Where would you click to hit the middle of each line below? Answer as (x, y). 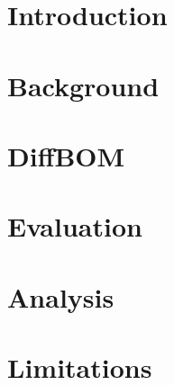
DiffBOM (66, 155)
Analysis (61, 296)
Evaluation (75, 226)
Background (83, 85)
